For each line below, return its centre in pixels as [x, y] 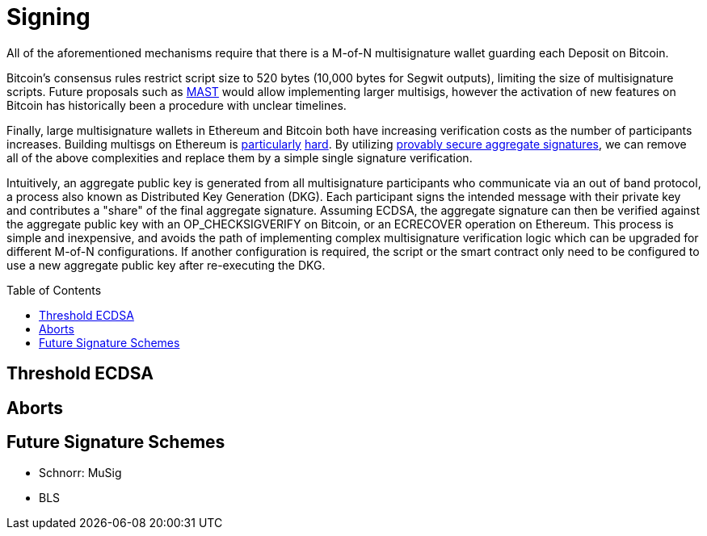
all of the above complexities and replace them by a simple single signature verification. [240, 157]
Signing [48, 17]
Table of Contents [54, 290]
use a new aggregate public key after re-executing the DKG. [166, 265]
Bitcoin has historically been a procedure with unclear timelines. [177, 105]
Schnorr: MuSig [80, 473]
